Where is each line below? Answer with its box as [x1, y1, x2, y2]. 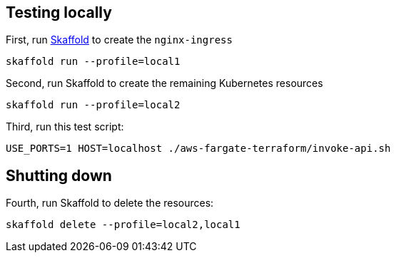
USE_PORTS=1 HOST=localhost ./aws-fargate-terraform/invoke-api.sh [6, 143, 391, 155]
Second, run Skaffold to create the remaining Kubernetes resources [6, 77, 323, 90]
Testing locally [6, 4, 112, 21]
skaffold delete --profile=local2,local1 [6, 219, 240, 231]
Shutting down [6, 166, 112, 185]
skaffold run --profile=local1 [6, 56, 181, 68]
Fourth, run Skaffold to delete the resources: [6, 197, 214, 210]
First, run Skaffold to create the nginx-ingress [6, 33, 233, 46]
